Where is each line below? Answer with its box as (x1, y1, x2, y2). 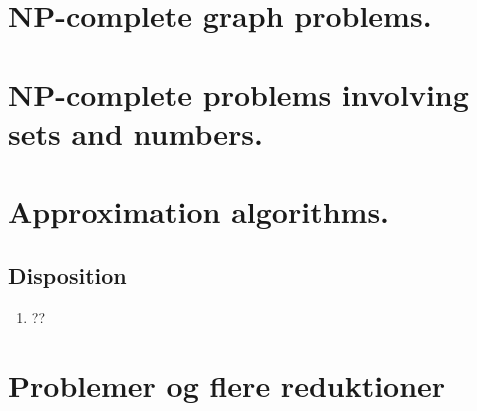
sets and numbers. (8, 112, 263, 153)
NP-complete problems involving (8, 73, 469, 114)
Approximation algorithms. (8, 191, 390, 232)
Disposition (8, 259, 127, 290)
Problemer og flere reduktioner (8, 365, 446, 406)
